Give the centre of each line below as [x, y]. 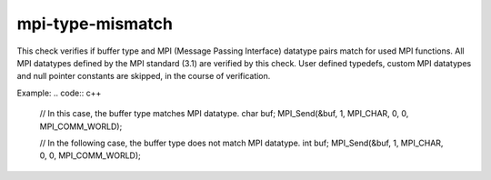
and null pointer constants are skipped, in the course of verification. [144, 76]
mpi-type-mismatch [95, 24]
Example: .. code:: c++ [59, 93]
